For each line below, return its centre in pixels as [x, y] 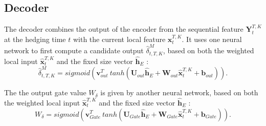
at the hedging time [35, 39]
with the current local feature [119, 39]
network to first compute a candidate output [74, 50]
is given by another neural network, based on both [179, 92]
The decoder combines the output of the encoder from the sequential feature [124, 29]
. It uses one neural [212, 39]
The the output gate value [45, 92]
